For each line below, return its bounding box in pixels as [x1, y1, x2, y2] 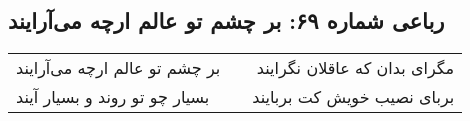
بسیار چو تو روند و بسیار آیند [16, 85, 210, 109]
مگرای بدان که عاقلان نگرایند [256, 56, 455, 80]
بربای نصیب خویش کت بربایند [252, 85, 455, 109]
